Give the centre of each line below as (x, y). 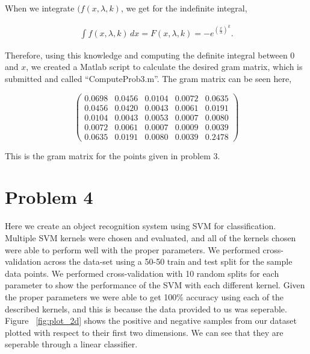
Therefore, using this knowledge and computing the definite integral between (146, 55)
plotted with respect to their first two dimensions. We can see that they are (144, 332)
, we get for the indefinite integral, (184, 8)
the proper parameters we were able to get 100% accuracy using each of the (144, 296)
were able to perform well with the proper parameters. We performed (132, 249)
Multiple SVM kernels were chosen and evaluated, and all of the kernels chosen (150, 238)
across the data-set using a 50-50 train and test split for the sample (168, 261)
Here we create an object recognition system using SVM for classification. (141, 226)
